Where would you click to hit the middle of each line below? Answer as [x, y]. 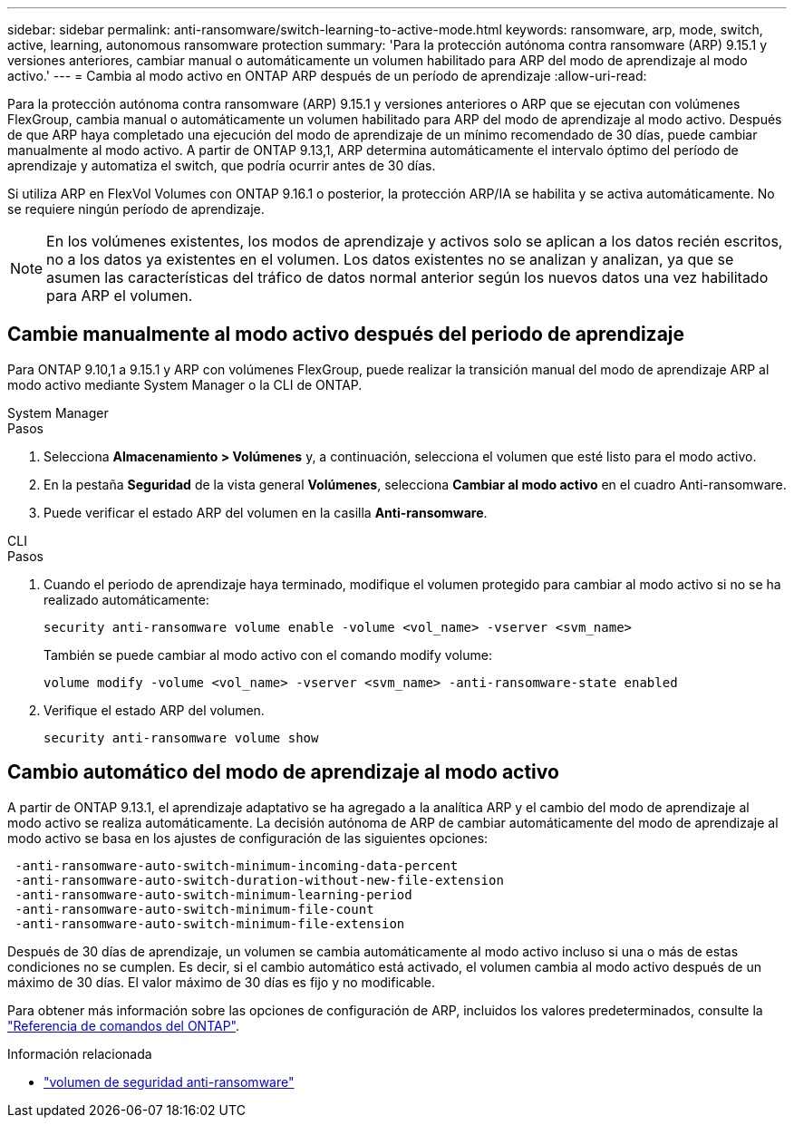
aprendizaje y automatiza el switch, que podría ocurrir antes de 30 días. [222, 165]
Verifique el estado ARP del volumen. [154, 710]
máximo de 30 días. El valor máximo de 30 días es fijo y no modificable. [221, 982]
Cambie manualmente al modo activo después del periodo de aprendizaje [346, 335]
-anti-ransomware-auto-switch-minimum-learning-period [213, 894]
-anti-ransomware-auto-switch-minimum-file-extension [210, 923]
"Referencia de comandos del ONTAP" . [124, 1025]
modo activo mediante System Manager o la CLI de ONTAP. [185, 384]
